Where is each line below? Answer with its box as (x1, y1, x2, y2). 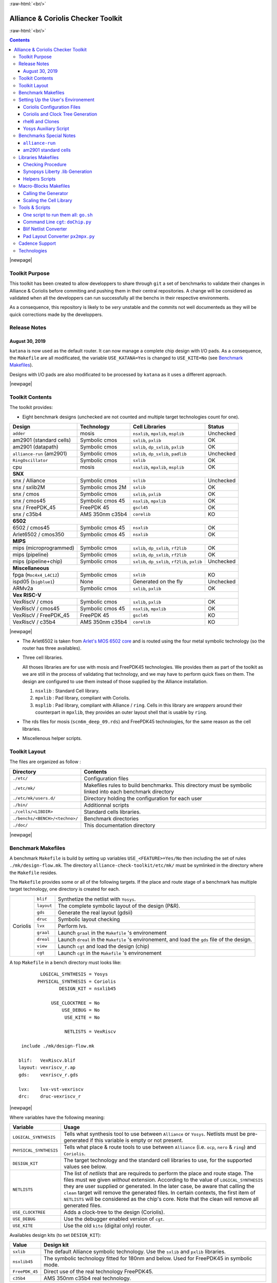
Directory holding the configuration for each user (84, 794, 202, 802)
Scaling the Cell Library (23, 197, 72, 203)
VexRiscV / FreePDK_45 (12, 612, 70, 619)
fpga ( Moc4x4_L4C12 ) (12, 571, 60, 578)
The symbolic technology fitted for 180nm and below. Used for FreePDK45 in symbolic (44, 1255, 252, 1262)
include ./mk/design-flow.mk (21, 1043, 95, 1049)
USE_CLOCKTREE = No (51, 1000, 100, 1006)
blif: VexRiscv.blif (18, 1057, 76, 1063)
